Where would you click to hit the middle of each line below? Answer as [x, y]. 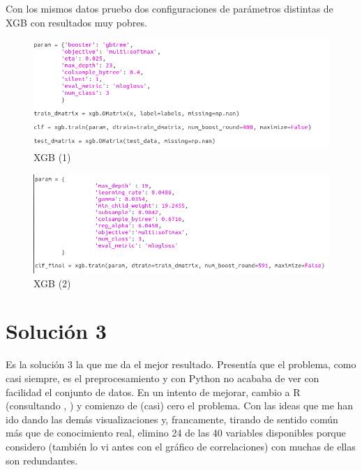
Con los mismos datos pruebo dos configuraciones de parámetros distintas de [169, 8]
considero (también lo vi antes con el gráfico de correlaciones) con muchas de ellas [181, 446]
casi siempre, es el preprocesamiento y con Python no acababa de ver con [163, 378]
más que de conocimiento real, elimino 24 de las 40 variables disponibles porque [176, 433]
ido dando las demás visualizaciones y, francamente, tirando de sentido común [172, 419]
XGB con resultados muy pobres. [76, 22]
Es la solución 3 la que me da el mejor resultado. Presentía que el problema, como [181, 364]
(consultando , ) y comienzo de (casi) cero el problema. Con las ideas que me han [180, 405]
